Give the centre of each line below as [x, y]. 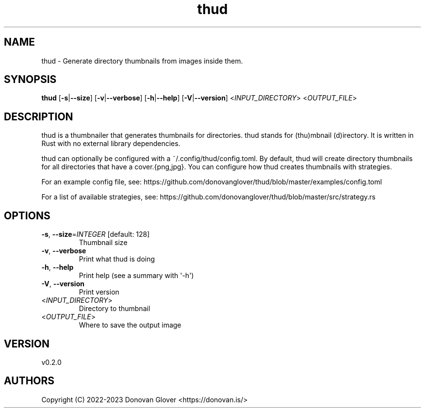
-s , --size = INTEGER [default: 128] [96, 234]
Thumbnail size [103, 243]
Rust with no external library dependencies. [111, 144]
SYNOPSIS [30, 80]
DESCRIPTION [39, 116]
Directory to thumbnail [114, 309]
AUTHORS [29, 381]
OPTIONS [27, 215]
